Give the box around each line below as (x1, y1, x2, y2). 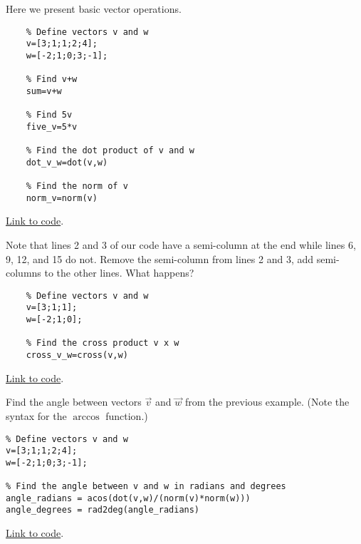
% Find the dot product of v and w (26, 145, 194, 156)
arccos (73, 411, 100, 422)
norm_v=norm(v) (26, 193, 98, 203)
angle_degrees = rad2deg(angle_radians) (6, 505, 200, 515)
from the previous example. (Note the (184, 394, 350, 409)
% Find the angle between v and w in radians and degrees (6, 481, 286, 492)
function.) (105, 408, 148, 423)
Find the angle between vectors (6, 394, 142, 409)
